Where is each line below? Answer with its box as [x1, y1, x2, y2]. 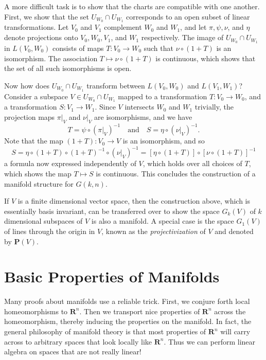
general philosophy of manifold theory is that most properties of [4, 326, 206, 337]
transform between [86, 80, 145, 91]
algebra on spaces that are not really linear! [4, 346, 141, 357]
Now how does [4, 80, 49, 91]
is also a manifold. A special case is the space [91, 215, 234, 226]
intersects [125, 101, 154, 112]
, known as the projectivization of [101, 225, 206, 236]
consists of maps [52, 42, 104, 53]
